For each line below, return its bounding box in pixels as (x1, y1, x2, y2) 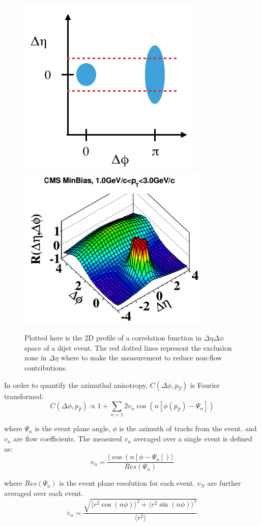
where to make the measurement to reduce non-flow (61, 352, 222, 363)
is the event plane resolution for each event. (59, 478, 195, 488)
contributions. (24, 362, 68, 373)
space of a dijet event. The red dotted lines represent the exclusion (24, 342, 232, 353)
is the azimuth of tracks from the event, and (119, 423, 257, 434)
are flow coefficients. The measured (13, 433, 122, 444)
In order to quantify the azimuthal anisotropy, (4, 379, 148, 390)
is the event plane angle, (35, 423, 110, 434)
